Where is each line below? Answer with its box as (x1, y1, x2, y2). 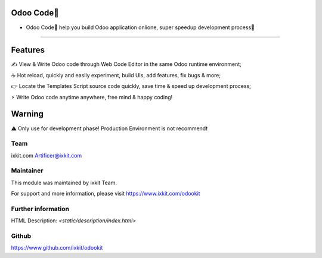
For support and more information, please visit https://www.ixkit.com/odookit (11, 190, 200, 197)
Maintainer (11, 166, 44, 175)
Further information (11, 204, 70, 213)
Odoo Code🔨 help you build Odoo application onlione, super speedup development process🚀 (26, 24, 255, 31)
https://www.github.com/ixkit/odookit (11, 244, 103, 251)
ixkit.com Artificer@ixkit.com (11, 152, 82, 159)
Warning (11, 109, 44, 119)
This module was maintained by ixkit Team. (11, 179, 117, 186)
